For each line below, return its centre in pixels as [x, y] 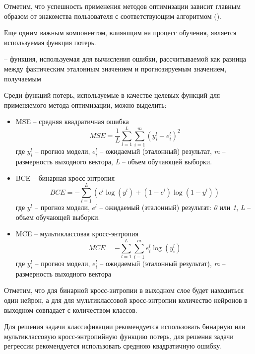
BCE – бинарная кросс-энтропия [65, 178]
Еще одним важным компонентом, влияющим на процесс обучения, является [120, 33]
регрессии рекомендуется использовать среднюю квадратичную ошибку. [113, 346]
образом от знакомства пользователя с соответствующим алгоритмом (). [113, 16]
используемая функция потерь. [50, 42]
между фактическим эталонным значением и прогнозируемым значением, [115, 68]
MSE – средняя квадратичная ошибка [72, 121]
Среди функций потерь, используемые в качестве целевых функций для [112, 95]
